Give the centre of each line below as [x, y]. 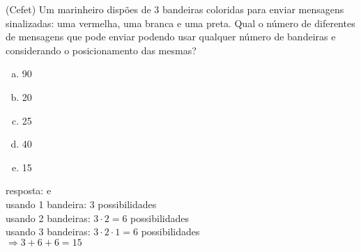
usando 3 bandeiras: [48, 231]
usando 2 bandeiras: [48, 218]
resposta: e [29, 190]
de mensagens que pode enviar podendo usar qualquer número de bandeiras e [171, 37]
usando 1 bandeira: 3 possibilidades [81, 204]
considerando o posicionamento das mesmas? [101, 50]
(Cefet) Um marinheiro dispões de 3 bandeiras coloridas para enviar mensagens [175, 9]
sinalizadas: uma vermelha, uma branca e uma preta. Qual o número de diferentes [180, 23]
